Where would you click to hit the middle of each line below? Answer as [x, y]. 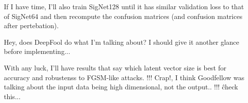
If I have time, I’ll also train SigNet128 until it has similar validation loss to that [124, 6]
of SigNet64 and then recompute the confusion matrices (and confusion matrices [123, 16]
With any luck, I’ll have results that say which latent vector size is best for [115, 67]
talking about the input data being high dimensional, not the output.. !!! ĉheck [121, 87]
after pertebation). [31, 26]
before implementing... [37, 51]
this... [12, 96]
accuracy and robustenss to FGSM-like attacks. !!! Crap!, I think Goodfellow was [124, 77]
